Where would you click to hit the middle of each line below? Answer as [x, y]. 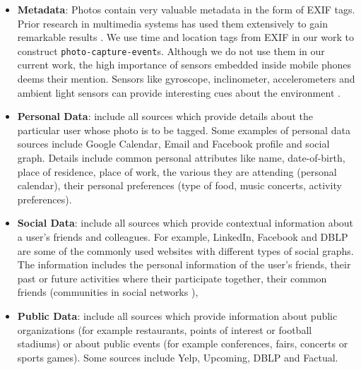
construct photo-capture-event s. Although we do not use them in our [171, 50]
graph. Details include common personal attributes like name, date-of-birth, [181, 157]
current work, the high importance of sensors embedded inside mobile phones [184, 65]
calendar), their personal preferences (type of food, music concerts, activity [179, 185]
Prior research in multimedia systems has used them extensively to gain [172, 23]
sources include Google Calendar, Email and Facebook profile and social [173, 144]
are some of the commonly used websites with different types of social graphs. [185, 250]
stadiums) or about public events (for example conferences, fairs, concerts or [183, 344]
